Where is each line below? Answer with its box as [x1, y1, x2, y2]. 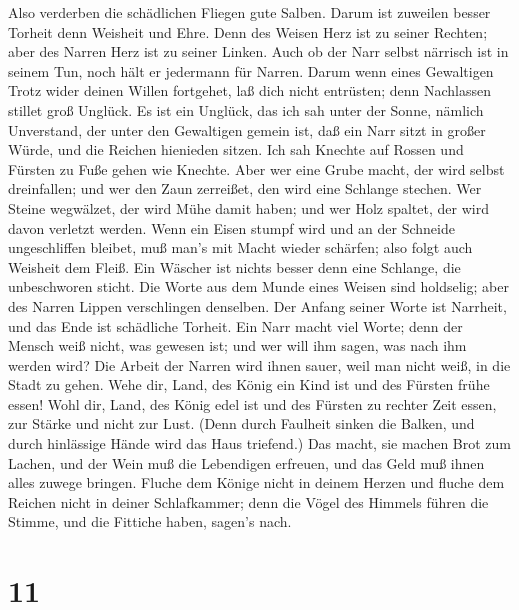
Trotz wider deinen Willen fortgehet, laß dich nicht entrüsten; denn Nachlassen [8, 80, 492, 101]
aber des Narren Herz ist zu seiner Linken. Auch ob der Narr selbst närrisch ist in [8, 41, 509, 62]
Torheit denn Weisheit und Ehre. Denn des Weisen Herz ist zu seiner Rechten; [8, 21, 488, 42]
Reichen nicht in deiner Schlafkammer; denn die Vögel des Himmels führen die [8, 491, 489, 512]
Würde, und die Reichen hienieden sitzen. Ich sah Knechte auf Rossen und [8, 139, 464, 160]
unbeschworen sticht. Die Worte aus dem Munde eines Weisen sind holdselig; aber [8, 276, 509, 297]
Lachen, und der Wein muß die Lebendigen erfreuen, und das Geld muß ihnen [8, 452, 485, 473]
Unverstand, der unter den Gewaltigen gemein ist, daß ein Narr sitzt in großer [8, 119, 486, 140]
